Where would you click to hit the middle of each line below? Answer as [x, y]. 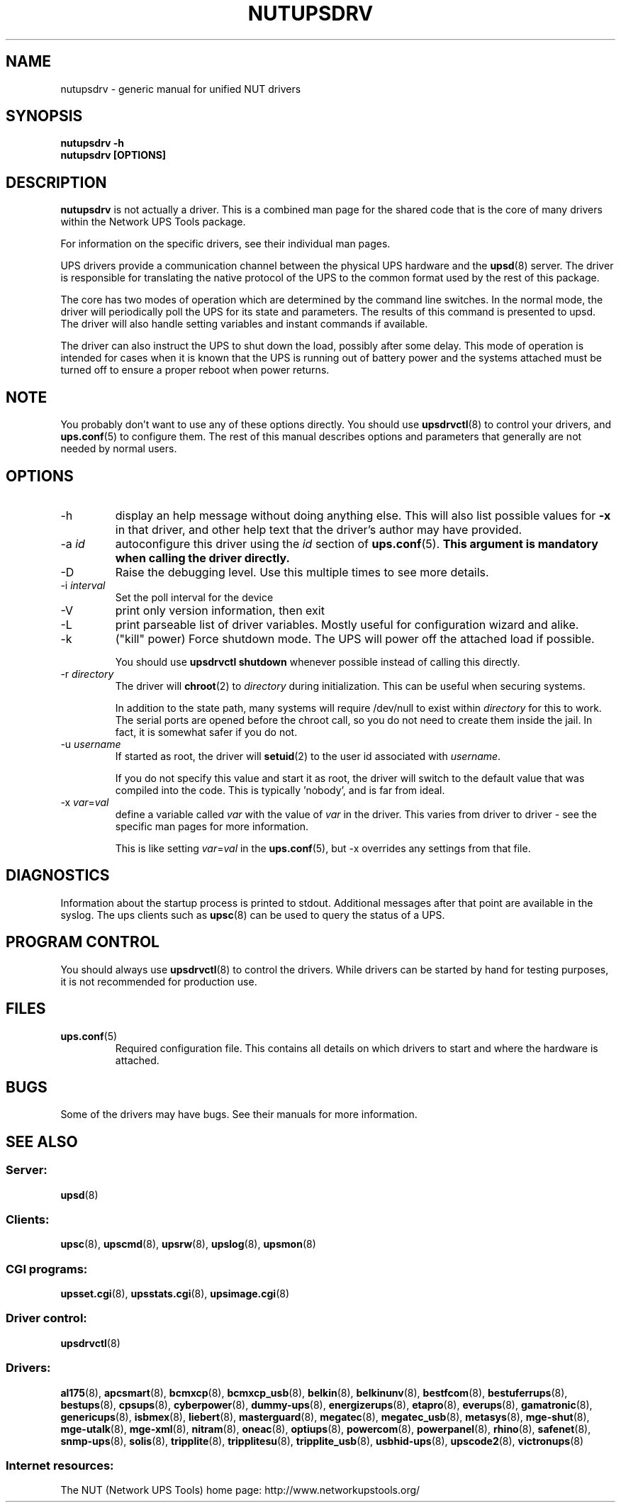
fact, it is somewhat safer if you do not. [206, 732]
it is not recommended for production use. [159, 981]
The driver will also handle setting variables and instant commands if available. [244, 324]
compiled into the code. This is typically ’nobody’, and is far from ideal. [280, 790]
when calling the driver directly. [202, 558]
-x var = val [85, 802]
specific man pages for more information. [212, 826]
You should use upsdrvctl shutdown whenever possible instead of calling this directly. [318, 661]
